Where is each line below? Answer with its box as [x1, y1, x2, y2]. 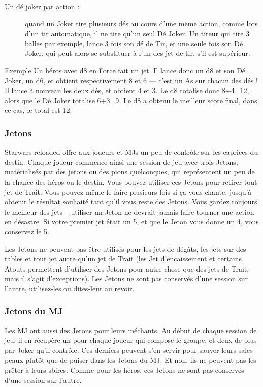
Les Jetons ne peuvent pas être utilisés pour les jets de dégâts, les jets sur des [5, 243, 246, 254]
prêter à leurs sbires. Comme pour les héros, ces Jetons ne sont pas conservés [5, 365, 244, 375]
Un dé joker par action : [5, 1, 80, 11]
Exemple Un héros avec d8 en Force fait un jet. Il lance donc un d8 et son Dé [5, 65, 246, 75]
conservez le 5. [5, 226, 49, 236]
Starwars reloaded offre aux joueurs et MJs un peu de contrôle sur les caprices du [5, 146, 258, 157]
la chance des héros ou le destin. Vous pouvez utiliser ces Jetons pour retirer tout [5, 176, 257, 187]
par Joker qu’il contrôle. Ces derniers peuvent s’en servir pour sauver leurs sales [5, 344, 253, 355]
